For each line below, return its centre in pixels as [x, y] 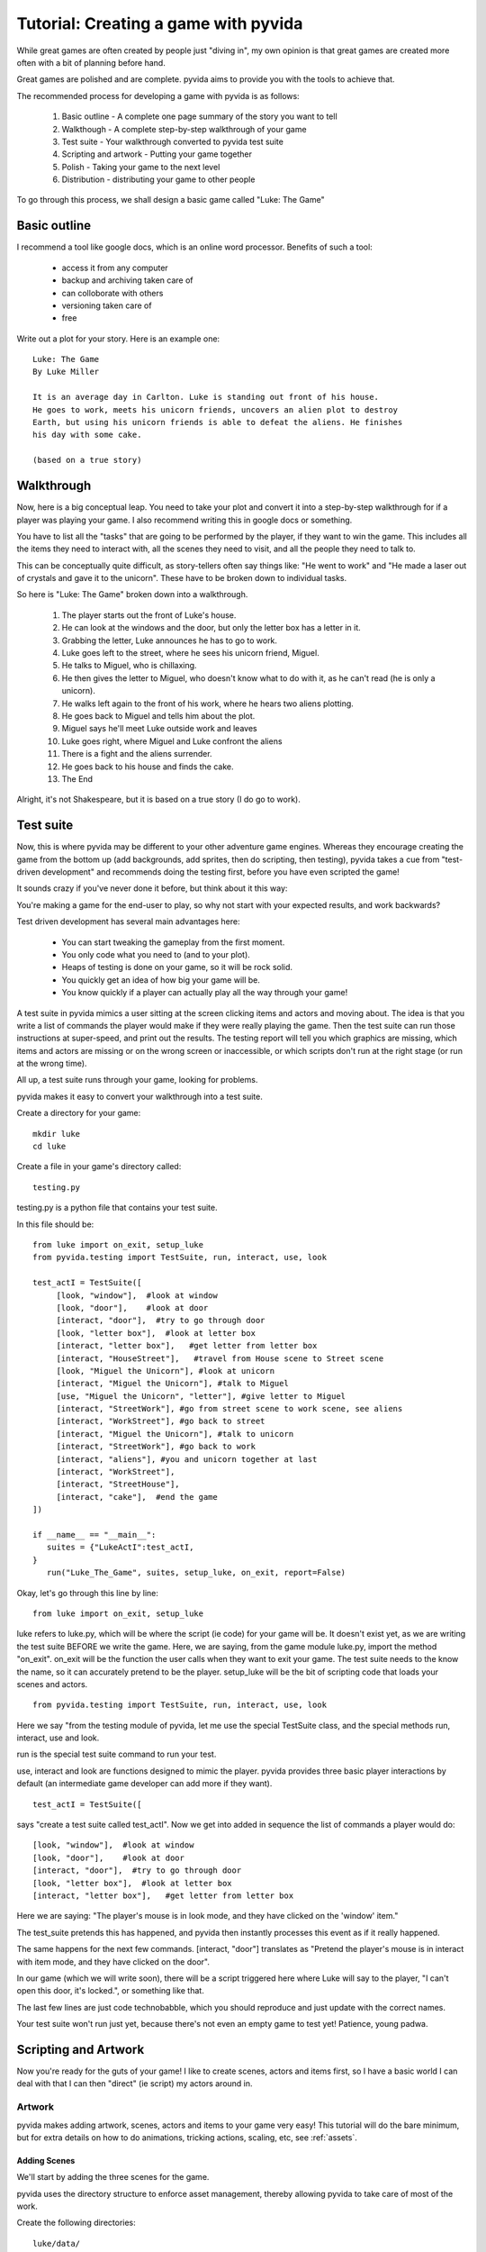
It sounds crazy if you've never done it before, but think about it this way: [152, 888]
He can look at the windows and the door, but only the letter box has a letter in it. [211, 628]
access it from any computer [115, 268]
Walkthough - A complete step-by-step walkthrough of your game [184, 129]
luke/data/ [57, 2243]
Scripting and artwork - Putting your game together [157, 154]
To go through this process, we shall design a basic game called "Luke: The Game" [171, 200]
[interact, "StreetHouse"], [118, 1485]
